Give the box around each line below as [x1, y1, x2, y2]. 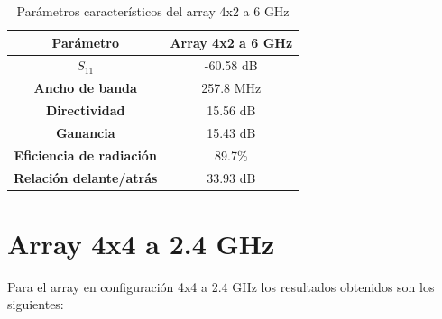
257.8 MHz [201, 78, 262, 97]
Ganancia [55, 123, 115, 141]
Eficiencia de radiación [14, 145, 157, 164]
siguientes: [7, 295, 64, 314]
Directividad [46, 101, 125, 120]
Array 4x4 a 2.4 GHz [7, 224, 275, 261]
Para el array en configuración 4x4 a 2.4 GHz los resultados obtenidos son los [7, 277, 435, 296]
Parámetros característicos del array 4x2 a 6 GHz [16, 2, 290, 20]
